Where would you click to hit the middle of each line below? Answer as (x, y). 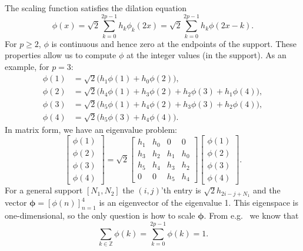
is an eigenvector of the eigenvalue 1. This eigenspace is (199, 203)
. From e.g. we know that (251, 215)
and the (267, 190)
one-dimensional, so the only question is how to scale (100, 215)
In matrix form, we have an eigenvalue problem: (91, 129)
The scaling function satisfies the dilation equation (96, 8)
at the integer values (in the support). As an (206, 55)
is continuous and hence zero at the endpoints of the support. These (174, 43)
